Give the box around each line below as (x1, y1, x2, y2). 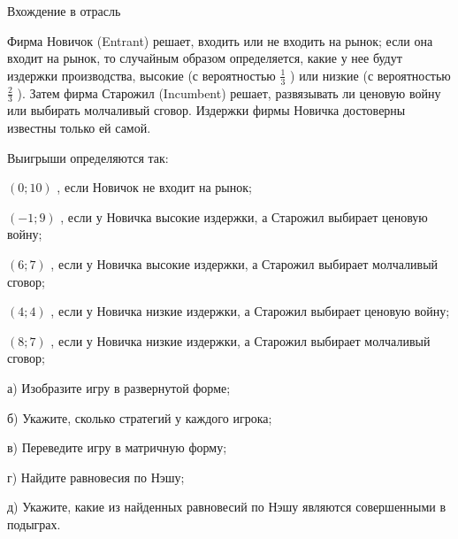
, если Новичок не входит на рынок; (57, 178, 252, 196)
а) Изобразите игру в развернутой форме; (7, 378, 231, 397)
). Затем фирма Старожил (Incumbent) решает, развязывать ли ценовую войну (17, 83, 441, 102)
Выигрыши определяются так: (7, 148, 169, 166)
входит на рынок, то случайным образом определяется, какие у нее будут (7, 49, 402, 67)
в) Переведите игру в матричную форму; (7, 438, 227, 457)
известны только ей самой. (7, 119, 151, 137)
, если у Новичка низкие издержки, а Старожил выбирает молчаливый (50, 331, 431, 350)
